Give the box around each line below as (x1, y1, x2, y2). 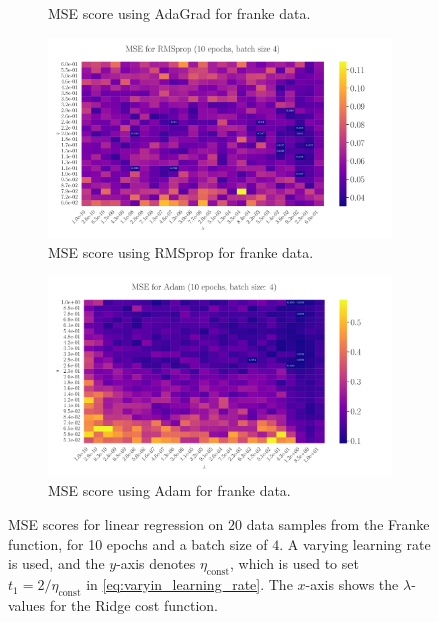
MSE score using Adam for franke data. (48, 480, 291, 501)
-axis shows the (305, 574, 399, 595)
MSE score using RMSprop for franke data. (48, 241, 314, 262)
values (8, 594, 46, 615)
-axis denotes (116, 553, 196, 574)
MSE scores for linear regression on (8, 514, 224, 535)
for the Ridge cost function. (49, 594, 218, 615)
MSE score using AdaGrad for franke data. (48, 3, 311, 23)
